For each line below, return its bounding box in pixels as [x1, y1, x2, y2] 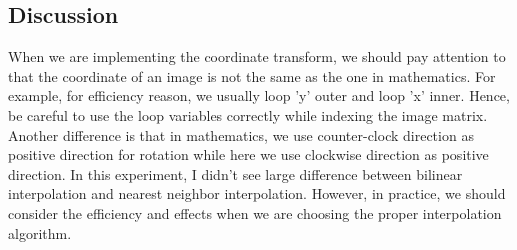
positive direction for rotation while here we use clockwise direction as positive [8, 144, 489, 165]
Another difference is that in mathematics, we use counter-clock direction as [8, 124, 474, 145]
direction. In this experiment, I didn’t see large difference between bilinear [8, 163, 463, 184]
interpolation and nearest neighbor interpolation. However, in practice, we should [8, 183, 506, 204]
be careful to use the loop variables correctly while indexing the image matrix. [8, 104, 488, 125]
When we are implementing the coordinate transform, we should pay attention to [8, 46, 506, 67]
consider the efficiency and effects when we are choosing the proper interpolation [8, 202, 502, 223]
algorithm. [8, 222, 72, 243]
